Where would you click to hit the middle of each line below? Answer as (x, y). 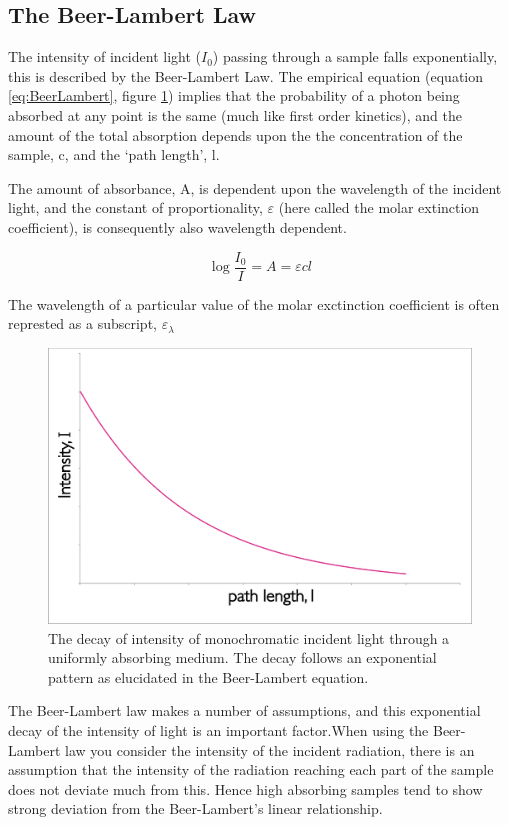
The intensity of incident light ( (104, 56)
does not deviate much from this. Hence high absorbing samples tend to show (245, 788)
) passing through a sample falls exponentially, (355, 56)
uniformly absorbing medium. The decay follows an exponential (242, 657)
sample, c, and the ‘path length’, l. (114, 154)
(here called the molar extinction (379, 207)
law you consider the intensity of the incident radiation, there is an (270, 749)
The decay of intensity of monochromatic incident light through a (249, 637)
